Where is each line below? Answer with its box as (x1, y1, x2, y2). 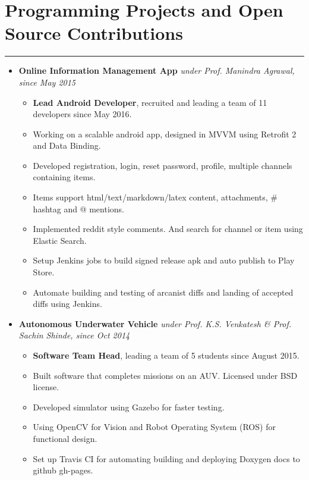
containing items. (33, 171, 96, 183)
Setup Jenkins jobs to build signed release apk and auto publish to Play (33, 254, 295, 266)
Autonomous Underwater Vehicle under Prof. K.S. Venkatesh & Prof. (18, 317, 292, 330)
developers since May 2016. (33, 108, 132, 120)
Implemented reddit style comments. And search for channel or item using (33, 222, 303, 235)
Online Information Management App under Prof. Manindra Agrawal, (18, 64, 295, 77)
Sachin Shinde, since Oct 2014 (18, 329, 130, 341)
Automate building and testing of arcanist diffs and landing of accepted (33, 286, 294, 298)
